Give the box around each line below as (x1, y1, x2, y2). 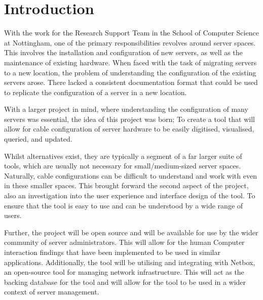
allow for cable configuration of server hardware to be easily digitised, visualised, (4, 123, 254, 134)
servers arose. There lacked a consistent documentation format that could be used (4, 77, 258, 88)
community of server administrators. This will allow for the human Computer (4, 237, 245, 247)
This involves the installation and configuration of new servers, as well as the (4, 47, 243, 58)
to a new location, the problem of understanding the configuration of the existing (4, 67, 256, 77)
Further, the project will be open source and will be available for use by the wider (4, 227, 258, 237)
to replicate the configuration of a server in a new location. (4, 87, 187, 97)
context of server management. (4, 286, 99, 297)
